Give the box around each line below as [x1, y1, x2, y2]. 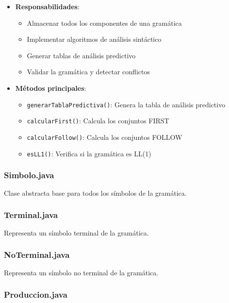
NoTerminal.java [4, 248, 70, 260]
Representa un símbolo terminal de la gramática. [4, 228, 149, 238]
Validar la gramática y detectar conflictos [27, 67, 150, 77]
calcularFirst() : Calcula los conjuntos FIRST [27, 116, 169, 126]
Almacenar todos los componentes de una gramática [27, 17, 182, 28]
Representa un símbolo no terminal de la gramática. [4, 268, 159, 278]
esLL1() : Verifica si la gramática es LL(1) [27, 148, 151, 158]
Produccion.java [4, 288, 67, 300]
